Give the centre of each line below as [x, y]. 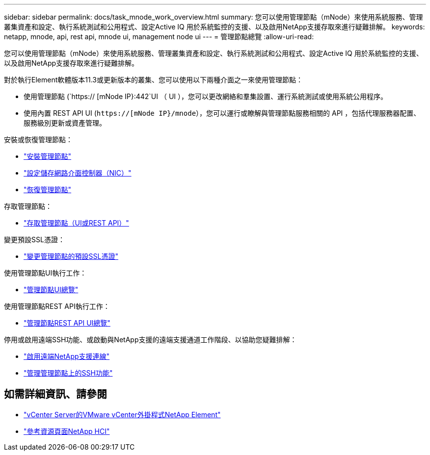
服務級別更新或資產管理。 [65, 123]
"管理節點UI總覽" [51, 290]
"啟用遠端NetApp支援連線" [67, 356]
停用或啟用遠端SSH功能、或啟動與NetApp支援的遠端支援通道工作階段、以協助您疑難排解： [150, 340]
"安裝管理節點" [48, 156]
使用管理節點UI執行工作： [45, 273]
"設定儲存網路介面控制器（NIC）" [78, 173]
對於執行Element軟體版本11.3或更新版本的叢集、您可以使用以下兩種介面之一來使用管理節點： [153, 80]
